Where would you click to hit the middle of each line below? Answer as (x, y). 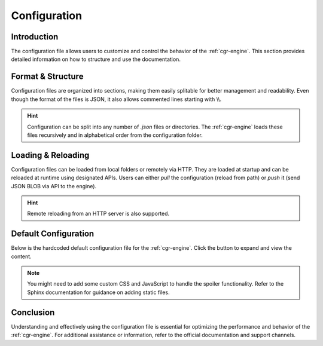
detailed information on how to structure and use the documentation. (96, 59)
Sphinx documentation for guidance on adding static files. (98, 292)
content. (22, 256)
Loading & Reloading (50, 155)
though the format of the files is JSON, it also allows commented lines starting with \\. (116, 99)
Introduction (35, 37)
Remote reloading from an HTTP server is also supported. (98, 214)
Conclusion (33, 312)
